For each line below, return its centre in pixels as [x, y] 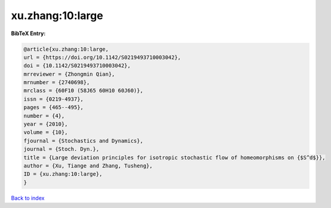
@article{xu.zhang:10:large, [66, 49]
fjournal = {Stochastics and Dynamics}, [83, 141]
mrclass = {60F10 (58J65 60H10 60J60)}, [83, 91]
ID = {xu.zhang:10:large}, [63, 174]
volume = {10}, [46, 132]
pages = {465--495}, [53, 108]
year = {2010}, [46, 124]
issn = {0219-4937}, [53, 99]
